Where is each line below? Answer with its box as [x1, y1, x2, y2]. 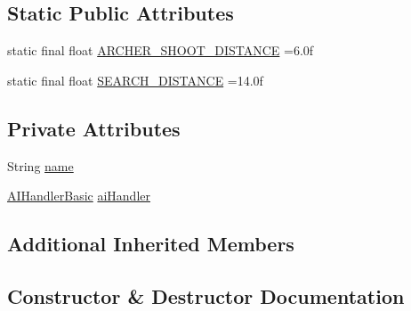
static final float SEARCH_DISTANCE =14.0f [7, 70, 263, 89]
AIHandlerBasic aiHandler [7, 186, 150, 205]
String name [7, 156, 74, 175]
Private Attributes [7, 114, 181, 142]
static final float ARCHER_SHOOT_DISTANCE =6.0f [7, 41, 314, 60]
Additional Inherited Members [7, 230, 294, 258]
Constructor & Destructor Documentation [7, 282, 405, 309]
